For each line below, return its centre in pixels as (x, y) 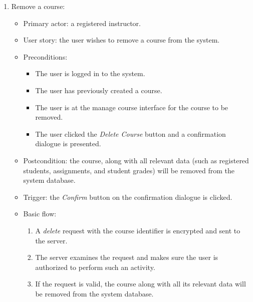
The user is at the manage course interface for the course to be (132, 107)
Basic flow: (40, 214)
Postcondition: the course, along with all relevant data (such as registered (136, 160)
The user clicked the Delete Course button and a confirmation (131, 133)
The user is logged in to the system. (90, 73)
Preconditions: (45, 56)
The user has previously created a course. (99, 90)
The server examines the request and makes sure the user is (127, 257)
